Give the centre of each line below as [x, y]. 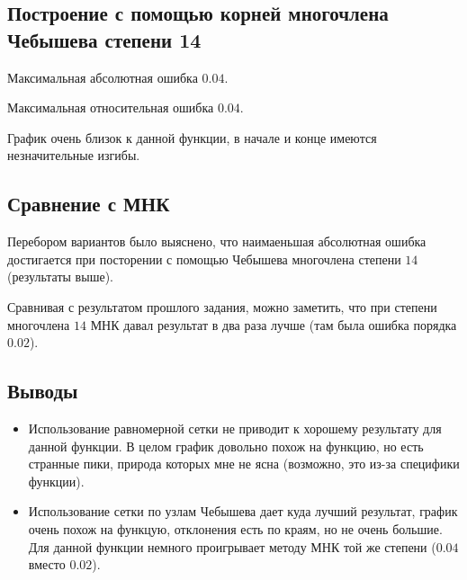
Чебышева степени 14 [104, 39]
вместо [47, 564]
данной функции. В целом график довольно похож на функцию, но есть [226, 446]
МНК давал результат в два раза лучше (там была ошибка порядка [274, 324]
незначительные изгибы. [74, 155]
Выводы [43, 391]
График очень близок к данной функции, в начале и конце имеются [192, 137]
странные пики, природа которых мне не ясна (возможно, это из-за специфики [244, 464]
